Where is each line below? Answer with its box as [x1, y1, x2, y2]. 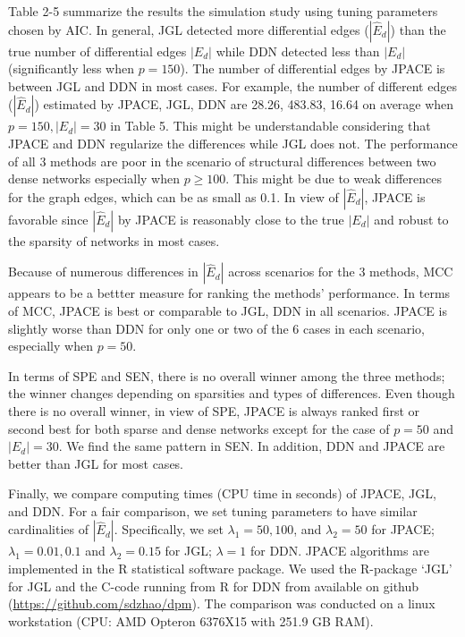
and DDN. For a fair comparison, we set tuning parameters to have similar [8, 501, 418, 520]
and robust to [374, 209, 449, 228]
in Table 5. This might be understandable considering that [110, 116, 431, 135]
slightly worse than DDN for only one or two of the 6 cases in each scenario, [8, 318, 425, 337]
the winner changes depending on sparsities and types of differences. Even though [8, 384, 455, 403]
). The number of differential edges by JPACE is [180, 59, 445, 78]
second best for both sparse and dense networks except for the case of [8, 419, 390, 437]
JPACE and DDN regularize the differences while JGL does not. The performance [8, 133, 458, 152]
